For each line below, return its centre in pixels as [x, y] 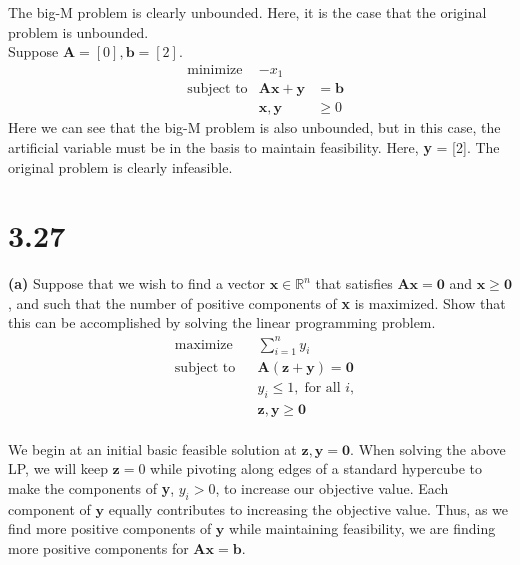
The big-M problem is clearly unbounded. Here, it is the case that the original [247, 12]
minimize [215, 69]
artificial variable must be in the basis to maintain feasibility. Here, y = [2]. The [254, 146]
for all [322, 388]
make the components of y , [91, 488]
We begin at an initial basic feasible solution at [152, 448]
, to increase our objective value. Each [332, 488]
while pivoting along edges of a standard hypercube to [316, 468]
